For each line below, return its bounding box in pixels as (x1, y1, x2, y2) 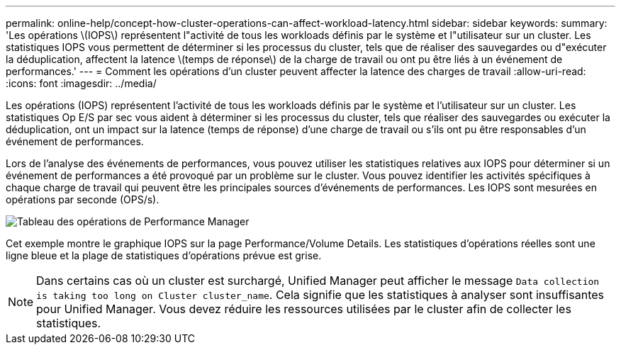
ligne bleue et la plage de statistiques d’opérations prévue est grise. (6, 249, 322, 261)
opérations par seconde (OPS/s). (6, 193, 160, 205)
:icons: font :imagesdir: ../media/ (6, 77, 157, 89)
